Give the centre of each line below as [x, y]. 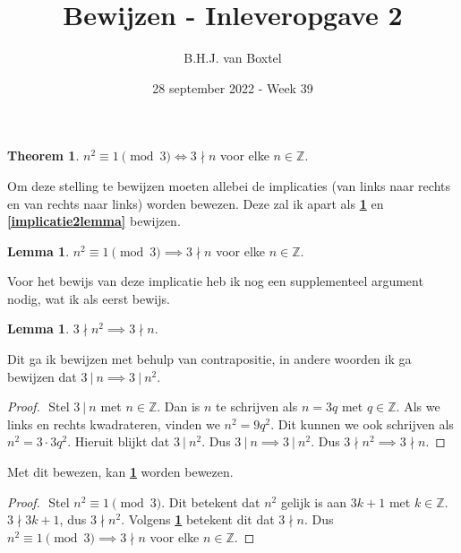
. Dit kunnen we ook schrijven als [362, 423]
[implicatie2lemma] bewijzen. [94, 221]
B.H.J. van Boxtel [233, 58]
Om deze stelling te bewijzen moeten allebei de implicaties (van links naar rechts [229, 185]
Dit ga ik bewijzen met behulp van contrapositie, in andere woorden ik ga [209, 359]
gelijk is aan [314, 501]
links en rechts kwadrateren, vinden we [114, 423]
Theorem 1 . [43, 156]
